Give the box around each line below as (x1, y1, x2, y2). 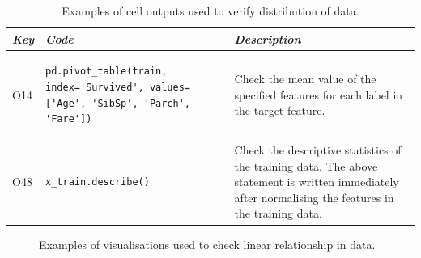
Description (234, 30, 301, 47)
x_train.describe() (45, 176, 150, 188)
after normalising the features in (234, 188, 394, 205)
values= (149, 82, 191, 94)
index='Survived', (45, 82, 144, 94)
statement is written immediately (234, 173, 399, 190)
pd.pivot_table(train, (45, 66, 168, 78)
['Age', (45, 97, 87, 109)
